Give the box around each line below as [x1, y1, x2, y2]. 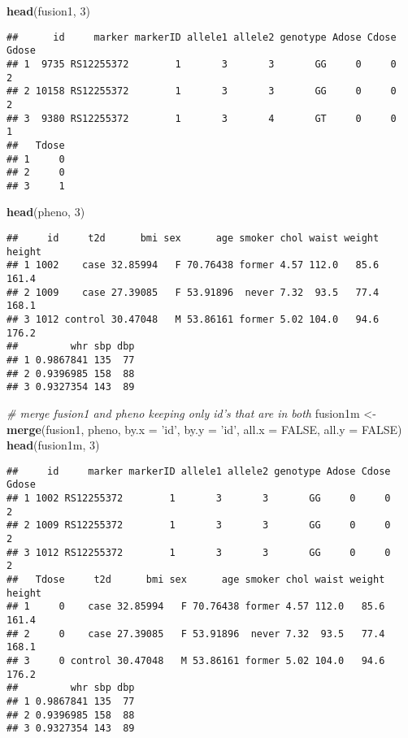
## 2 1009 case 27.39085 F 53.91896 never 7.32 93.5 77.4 [7, 286, 380, 298]
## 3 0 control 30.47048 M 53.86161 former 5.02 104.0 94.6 [7, 654, 385, 666]
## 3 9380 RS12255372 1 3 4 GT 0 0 [7, 112, 397, 124]
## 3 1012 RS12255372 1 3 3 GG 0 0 [7, 546, 391, 558]
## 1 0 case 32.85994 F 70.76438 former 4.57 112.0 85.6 [7, 601, 385, 613]
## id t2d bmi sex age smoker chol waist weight [7, 232, 380, 245]
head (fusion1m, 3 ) [7, 436, 100, 454]
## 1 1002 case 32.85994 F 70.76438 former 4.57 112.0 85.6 [7, 259, 380, 271]
